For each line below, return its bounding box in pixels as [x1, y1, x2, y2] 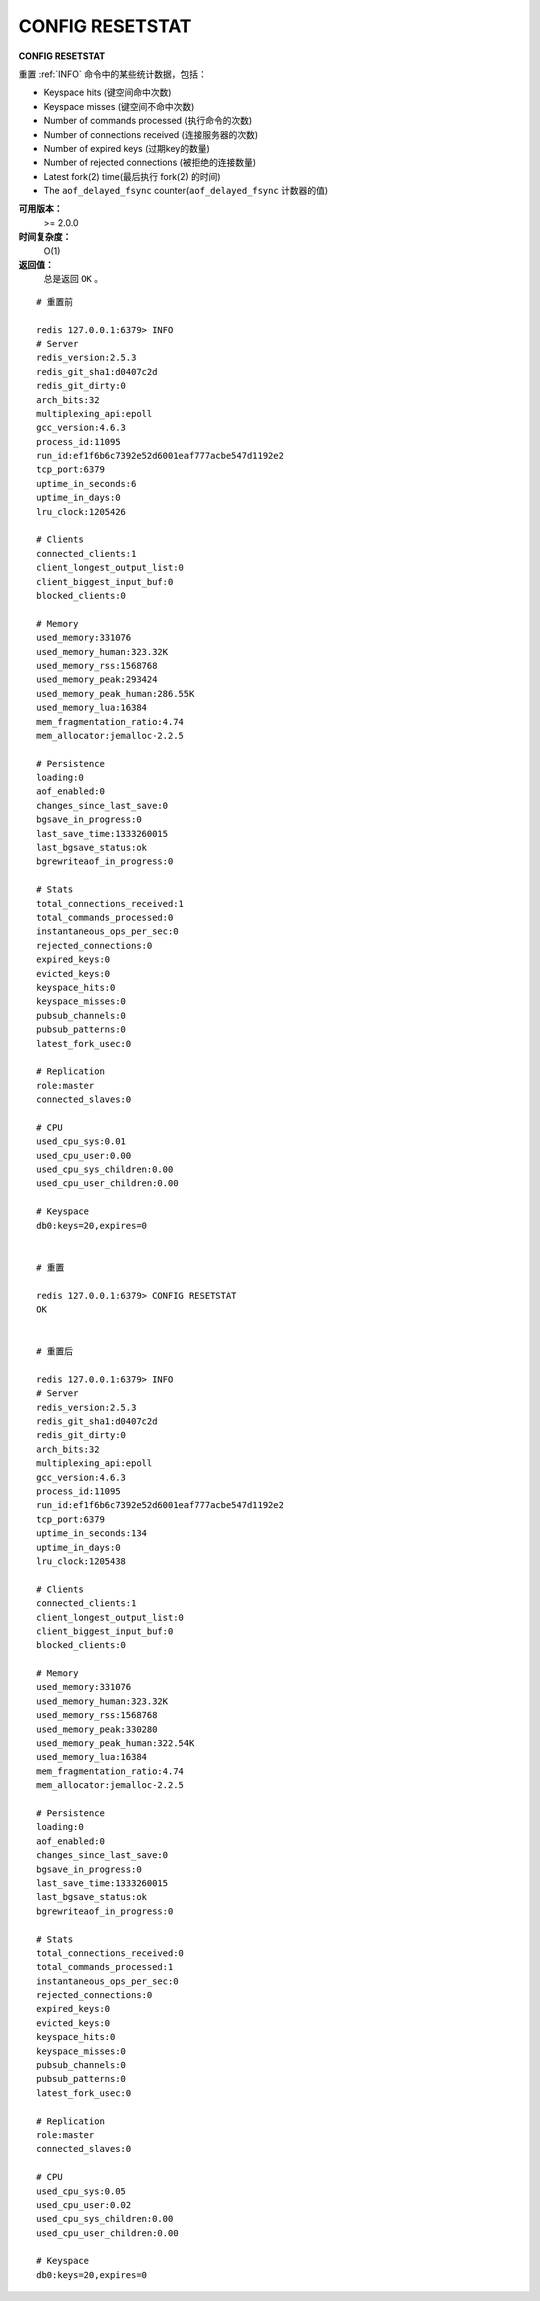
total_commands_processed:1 [36, 1961, 174, 1973]
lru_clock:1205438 [36, 1555, 127, 1567]
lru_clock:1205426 [36, 506, 127, 517]
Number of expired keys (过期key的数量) [43, 142, 210, 154]
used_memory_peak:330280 [36, 1723, 158, 1735]
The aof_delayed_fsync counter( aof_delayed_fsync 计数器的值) [43, 185, 329, 197]
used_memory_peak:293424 [36, 674, 158, 685]
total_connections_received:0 [36, 1947, 185, 1959]
